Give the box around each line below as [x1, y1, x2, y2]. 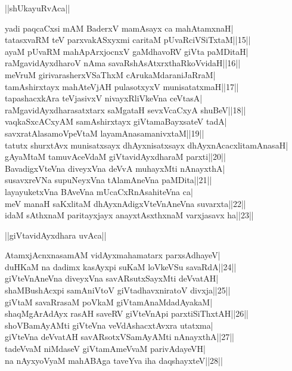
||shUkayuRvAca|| [5, 2, 70, 14]
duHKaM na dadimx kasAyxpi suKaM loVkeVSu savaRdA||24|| [5, 260, 237, 273]
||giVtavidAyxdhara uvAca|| [5, 228, 107, 241]
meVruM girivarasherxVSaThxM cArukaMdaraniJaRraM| [5, 68, 216, 81]
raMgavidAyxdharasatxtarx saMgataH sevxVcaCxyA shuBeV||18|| [5, 103, 246, 116]
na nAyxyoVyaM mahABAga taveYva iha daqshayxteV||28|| [5, 354, 223, 366]
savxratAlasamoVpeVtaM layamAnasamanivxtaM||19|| [5, 126, 204, 139]
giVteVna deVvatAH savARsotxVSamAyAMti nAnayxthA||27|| [5, 330, 235, 343]
